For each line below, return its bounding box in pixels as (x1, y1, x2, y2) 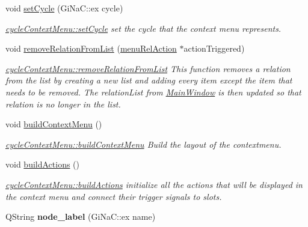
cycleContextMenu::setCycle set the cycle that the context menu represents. (5, 22, 282, 34)
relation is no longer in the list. (5, 97, 121, 110)
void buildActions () (5, 158, 80, 171)
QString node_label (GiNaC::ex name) (5, 210, 156, 223)
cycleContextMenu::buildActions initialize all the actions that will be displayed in (5, 178, 303, 190)
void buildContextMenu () (5, 118, 102, 130)
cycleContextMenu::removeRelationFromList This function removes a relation (5, 62, 291, 74)
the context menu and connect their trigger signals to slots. (5, 190, 222, 202)
